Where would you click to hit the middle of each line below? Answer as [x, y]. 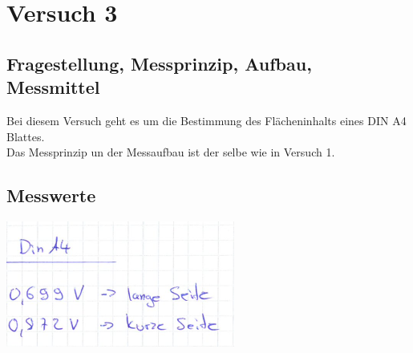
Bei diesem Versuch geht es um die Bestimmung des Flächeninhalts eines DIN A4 [206, 120]
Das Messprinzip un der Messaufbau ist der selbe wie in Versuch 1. [171, 152]
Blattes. [26, 136]
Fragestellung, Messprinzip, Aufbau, [159, 63]
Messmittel [53, 87]
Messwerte [51, 195]
